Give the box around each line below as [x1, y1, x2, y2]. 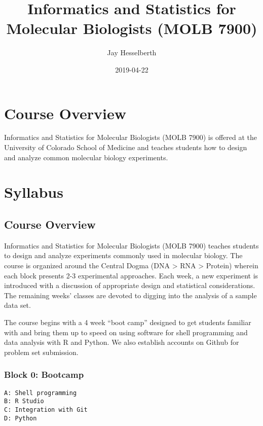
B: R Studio [4, 398, 44, 405]
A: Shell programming [4, 389, 77, 397]
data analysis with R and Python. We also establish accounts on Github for [4, 337, 239, 347]
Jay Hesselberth [107, 47, 157, 58]
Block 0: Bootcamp [4, 368, 84, 381]
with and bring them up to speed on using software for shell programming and [4, 327, 248, 337]
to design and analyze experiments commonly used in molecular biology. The [4, 250, 243, 261]
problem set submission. [4, 346, 79, 357]
